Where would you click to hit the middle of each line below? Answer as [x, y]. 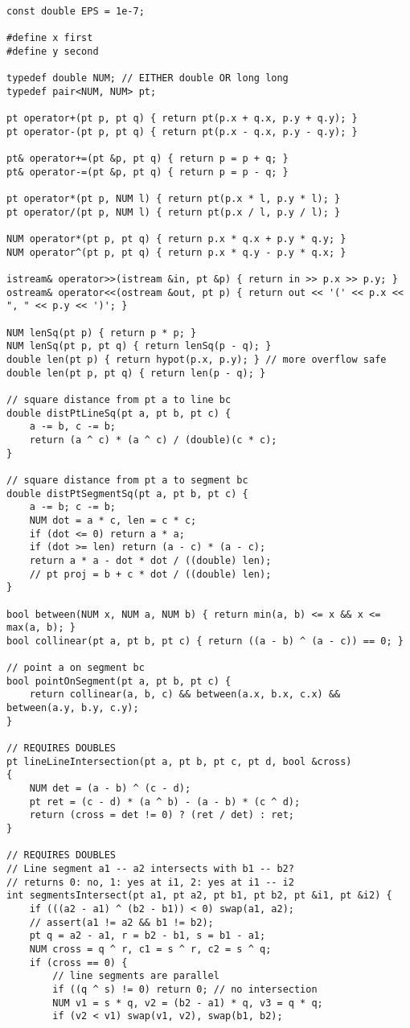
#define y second [53, 51]
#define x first [50, 38]
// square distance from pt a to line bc [119, 400]
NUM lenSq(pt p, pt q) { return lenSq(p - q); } [139, 346]
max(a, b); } [41, 628]
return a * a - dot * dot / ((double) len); [150, 560]
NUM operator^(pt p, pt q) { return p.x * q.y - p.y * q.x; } [176, 252]
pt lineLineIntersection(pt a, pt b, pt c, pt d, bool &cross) [179, 761]
